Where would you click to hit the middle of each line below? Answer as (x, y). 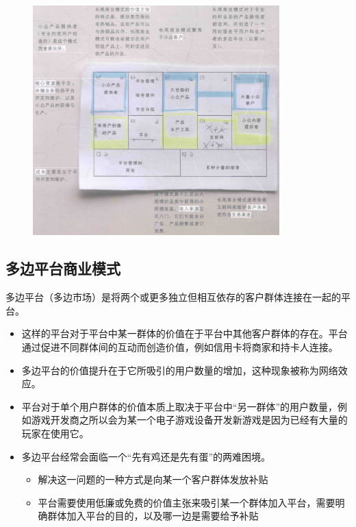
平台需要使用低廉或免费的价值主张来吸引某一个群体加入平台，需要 (187, 502)
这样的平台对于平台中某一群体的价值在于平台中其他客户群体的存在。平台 (185, 333)
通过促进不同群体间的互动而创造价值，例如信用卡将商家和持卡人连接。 (180, 346)
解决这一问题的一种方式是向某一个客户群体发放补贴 (153, 479)
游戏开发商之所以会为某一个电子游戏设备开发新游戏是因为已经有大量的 (189, 420)
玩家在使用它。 (55, 433)
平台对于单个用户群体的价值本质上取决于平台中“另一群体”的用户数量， (180, 406)
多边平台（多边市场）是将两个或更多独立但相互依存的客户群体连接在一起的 (173, 297)
